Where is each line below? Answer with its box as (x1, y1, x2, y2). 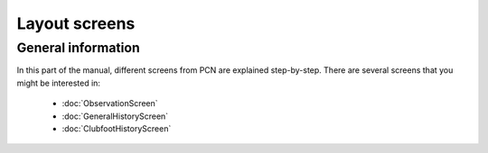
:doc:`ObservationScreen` (61, 98, 158, 109)
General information (16, 40, 140, 56)
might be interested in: (16, 77, 101, 88)
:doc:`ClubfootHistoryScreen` (61, 122, 172, 134)
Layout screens (16, 13, 136, 33)
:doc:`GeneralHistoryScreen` (61, 111, 169, 121)
